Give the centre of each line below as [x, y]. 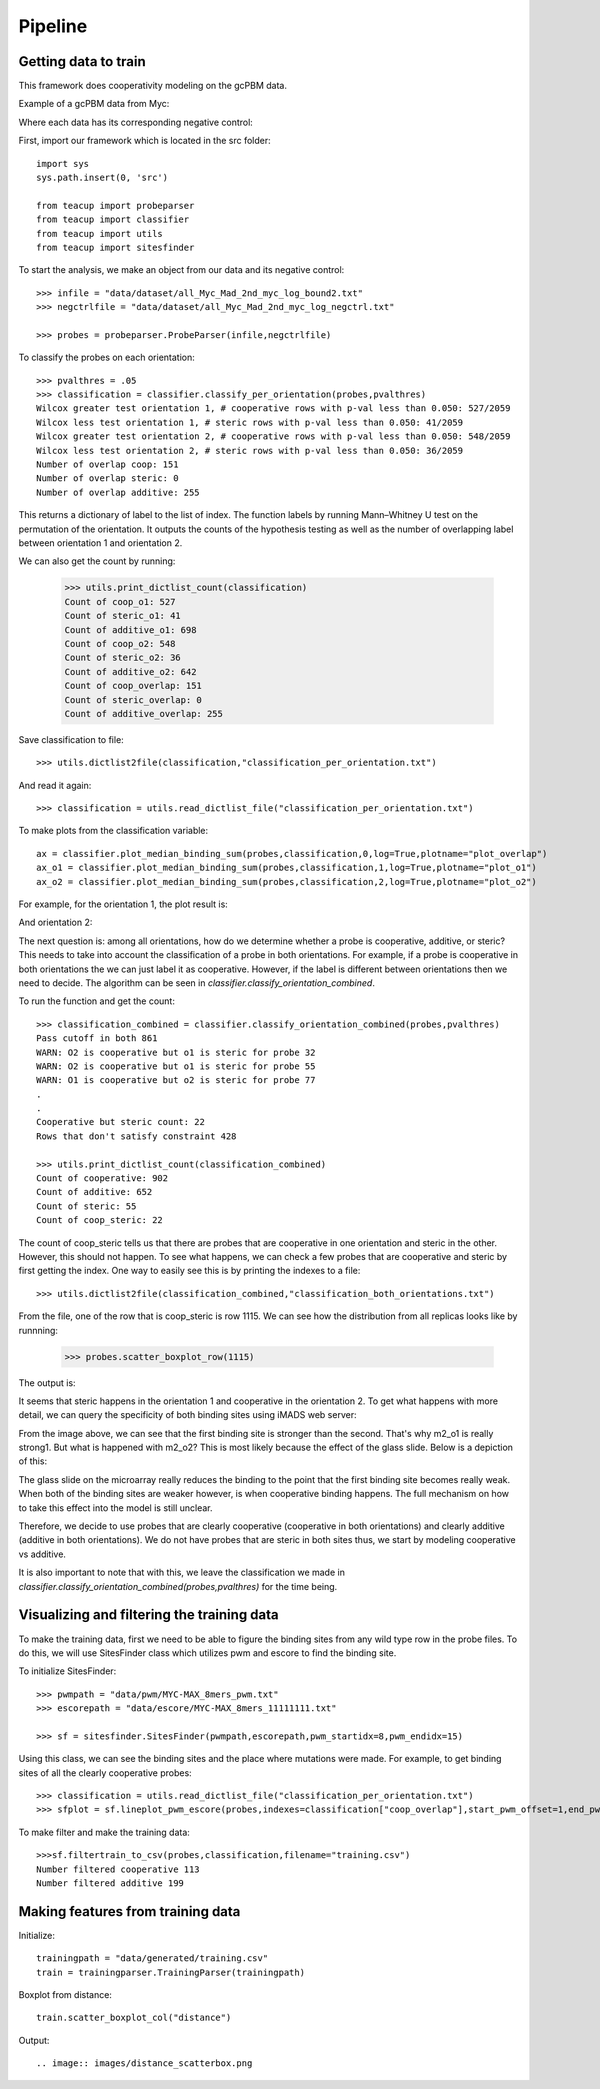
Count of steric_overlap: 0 [133, 699]
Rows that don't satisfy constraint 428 [136, 1136]
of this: [33, 1461]
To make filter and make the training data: [104, 1832]
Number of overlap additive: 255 [118, 492]
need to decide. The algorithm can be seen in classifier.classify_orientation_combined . [196, 982]
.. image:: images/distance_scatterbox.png [144, 2063]
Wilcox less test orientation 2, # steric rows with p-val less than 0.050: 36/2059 [250, 450]
